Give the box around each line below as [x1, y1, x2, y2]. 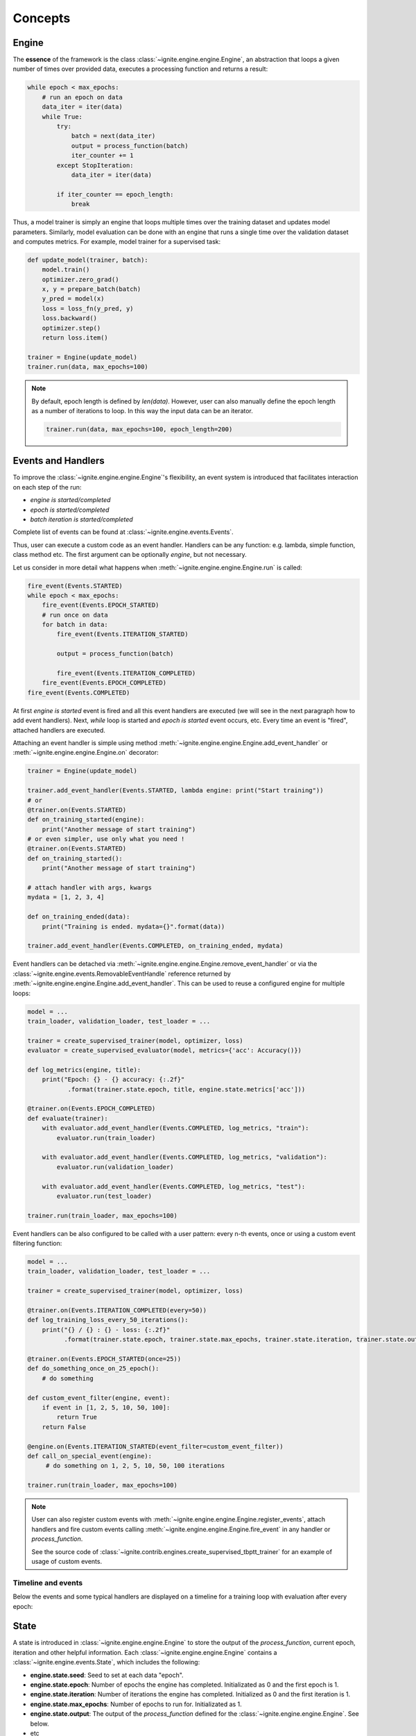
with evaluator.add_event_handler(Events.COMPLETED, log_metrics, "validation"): [42, 1153, 327, 1161]
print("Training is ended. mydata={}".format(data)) [42, 922, 225, 930]
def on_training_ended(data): [27, 913, 130, 921]
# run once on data [42, 611, 109, 619]
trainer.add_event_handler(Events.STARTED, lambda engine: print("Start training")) [27, 787, 324, 794]
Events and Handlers [12, 455, 105, 467]
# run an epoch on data [42, 93, 123, 101]
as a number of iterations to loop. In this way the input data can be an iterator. [31, 406, 253, 415]
